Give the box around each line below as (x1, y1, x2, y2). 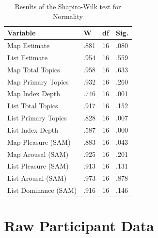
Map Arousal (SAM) (7, 149, 69, 159)
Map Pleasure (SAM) (7, 136, 71, 147)
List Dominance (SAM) (7, 185, 77, 195)
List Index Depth (7, 124, 59, 135)
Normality (53, 11, 83, 21)
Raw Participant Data (4, 216, 154, 236)
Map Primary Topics (7, 76, 69, 86)
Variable (7, 28, 36, 38)
